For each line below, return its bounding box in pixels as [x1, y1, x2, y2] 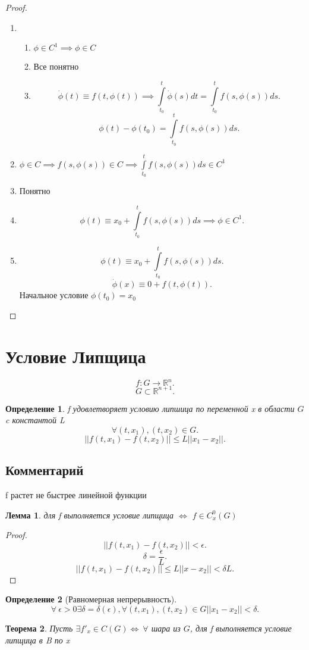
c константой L [5, 414, 65, 426]
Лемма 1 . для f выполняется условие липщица [5, 508, 174, 521]
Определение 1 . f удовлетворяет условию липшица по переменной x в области [5, 402, 295, 414]
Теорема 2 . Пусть [5, 621, 73, 634]
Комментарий [5, 461, 84, 479]
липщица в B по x [5, 633, 70, 646]
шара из [151, 621, 181, 634]
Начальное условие [19, 289, 89, 301]
